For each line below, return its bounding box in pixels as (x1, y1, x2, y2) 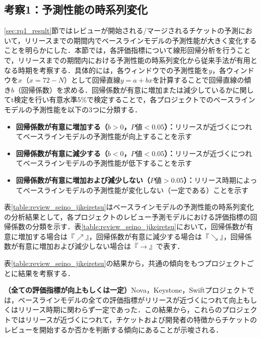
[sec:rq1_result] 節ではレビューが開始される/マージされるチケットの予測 (4, 25, 239, 36)
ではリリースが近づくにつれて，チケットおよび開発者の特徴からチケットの (11, 314, 257, 325)
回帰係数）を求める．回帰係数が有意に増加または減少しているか (21, 84, 233, 95)
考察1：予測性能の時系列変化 (4, 2, 148, 17)
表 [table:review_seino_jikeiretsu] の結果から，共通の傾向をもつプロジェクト (4, 258, 247, 268)
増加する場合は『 (18, 231, 75, 241)
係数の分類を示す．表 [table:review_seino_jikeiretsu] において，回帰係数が (11, 221, 246, 232)
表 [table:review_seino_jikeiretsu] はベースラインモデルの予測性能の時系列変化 (4, 201, 254, 212)
